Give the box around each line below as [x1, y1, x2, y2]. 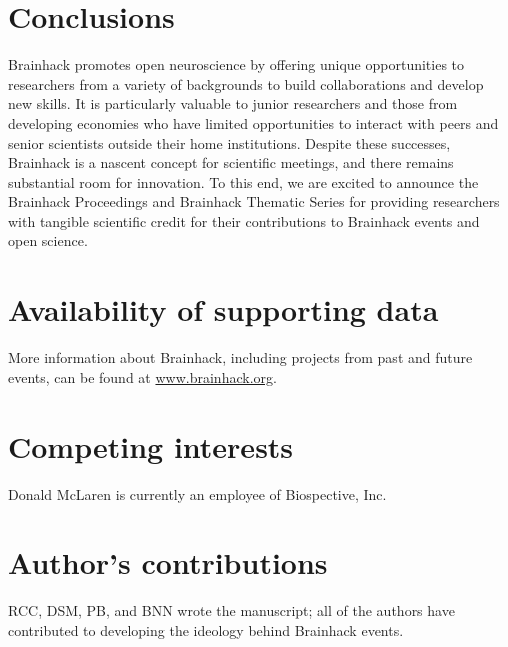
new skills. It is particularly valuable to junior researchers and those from [8, 93, 458, 114]
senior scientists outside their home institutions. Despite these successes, [8, 132, 451, 153]
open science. [8, 230, 88, 251]
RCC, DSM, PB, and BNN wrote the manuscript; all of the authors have [8, 600, 455, 621]
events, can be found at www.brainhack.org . [8, 366, 277, 387]
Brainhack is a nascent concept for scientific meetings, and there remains [8, 152, 454, 173]
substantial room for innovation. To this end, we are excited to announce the [8, 171, 479, 192]
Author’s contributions [8, 542, 328, 583]
